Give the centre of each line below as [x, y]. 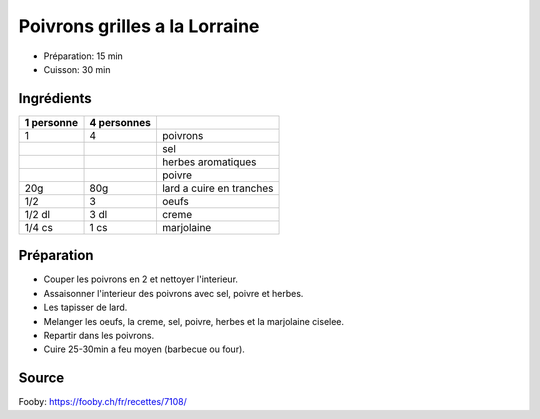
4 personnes [120, 122]
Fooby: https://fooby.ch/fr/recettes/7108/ [102, 402]
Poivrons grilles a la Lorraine [139, 26]
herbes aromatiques [209, 162]
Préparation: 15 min [83, 56]
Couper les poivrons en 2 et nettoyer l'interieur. [141, 279]
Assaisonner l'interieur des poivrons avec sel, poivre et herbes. [173, 293]
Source [41, 378]
